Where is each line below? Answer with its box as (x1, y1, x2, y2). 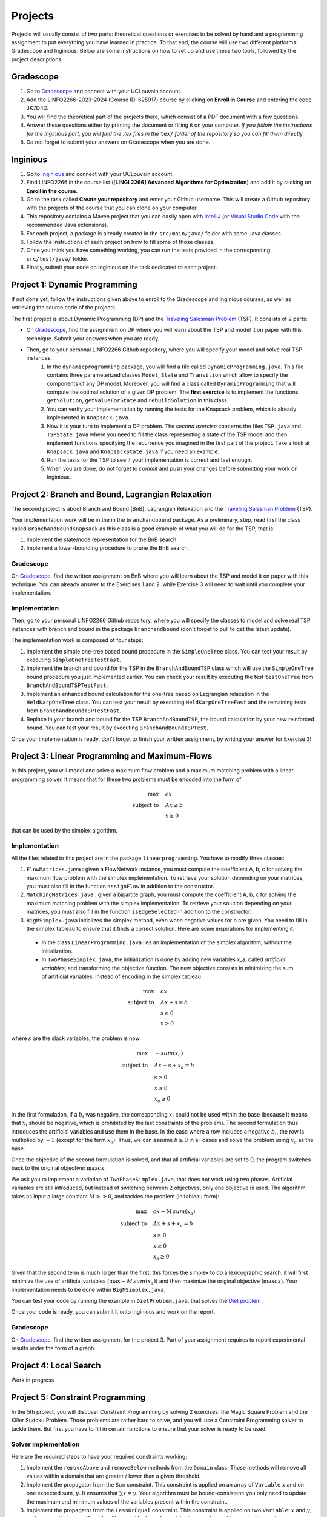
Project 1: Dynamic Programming (11, 279, 137, 289)
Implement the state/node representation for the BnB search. (26, 536, 178, 543)
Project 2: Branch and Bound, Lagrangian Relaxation (11, 489, 212, 499)
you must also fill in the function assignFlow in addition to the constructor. (26, 883, 214, 890)
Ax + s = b (160, 999, 188, 1006)
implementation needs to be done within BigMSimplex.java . (11, 1286, 166, 1293)
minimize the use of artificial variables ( (11, 1277, 110, 1285)
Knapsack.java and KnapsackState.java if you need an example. (47, 448, 220, 455)
